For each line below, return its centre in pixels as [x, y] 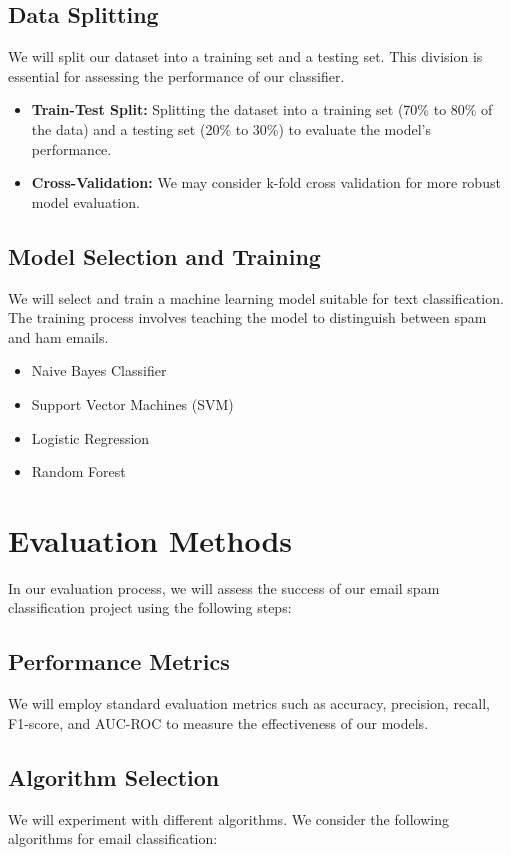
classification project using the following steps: [150, 607]
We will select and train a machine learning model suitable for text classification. [256, 297]
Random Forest [78, 471]
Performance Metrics [119, 661]
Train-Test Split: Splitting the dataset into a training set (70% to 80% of [262, 109]
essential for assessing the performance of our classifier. [176, 75]
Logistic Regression [90, 437]
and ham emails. [58, 336]
